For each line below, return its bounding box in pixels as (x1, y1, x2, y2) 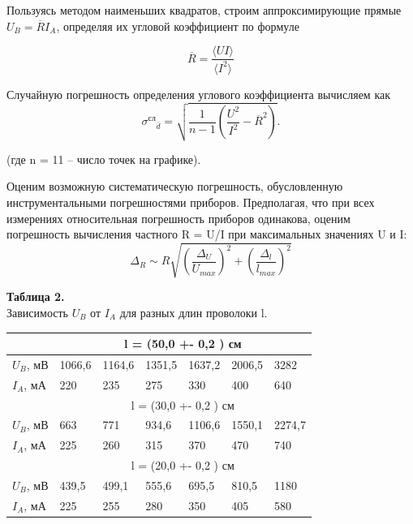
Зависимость (6, 303, 68, 320)
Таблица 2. (6, 288, 65, 305)
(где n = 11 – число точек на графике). (6, 150, 201, 167)
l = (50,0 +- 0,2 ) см (124, 335, 242, 352)
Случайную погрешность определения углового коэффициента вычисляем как (6, 85, 390, 102)
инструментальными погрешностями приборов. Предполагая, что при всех (6, 194, 375, 211)
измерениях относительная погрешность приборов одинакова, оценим (6, 209, 351, 226)
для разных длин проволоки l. (119, 303, 268, 320)
